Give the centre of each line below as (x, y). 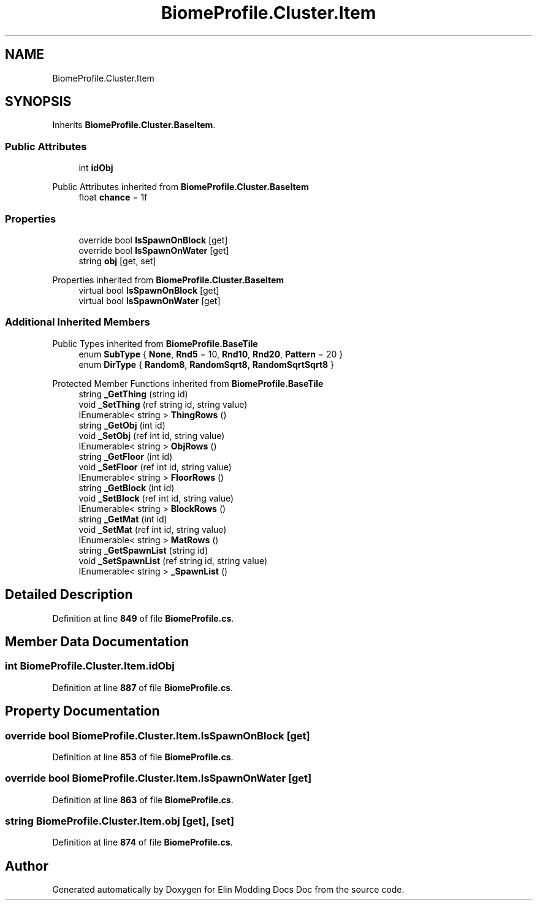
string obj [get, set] (117, 261)
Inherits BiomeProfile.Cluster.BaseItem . (134, 125)
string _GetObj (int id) (122, 425)
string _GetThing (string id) (133, 394)
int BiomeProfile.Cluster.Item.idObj (90, 666)
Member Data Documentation (97, 641)
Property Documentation (82, 711)
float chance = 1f (113, 197)
